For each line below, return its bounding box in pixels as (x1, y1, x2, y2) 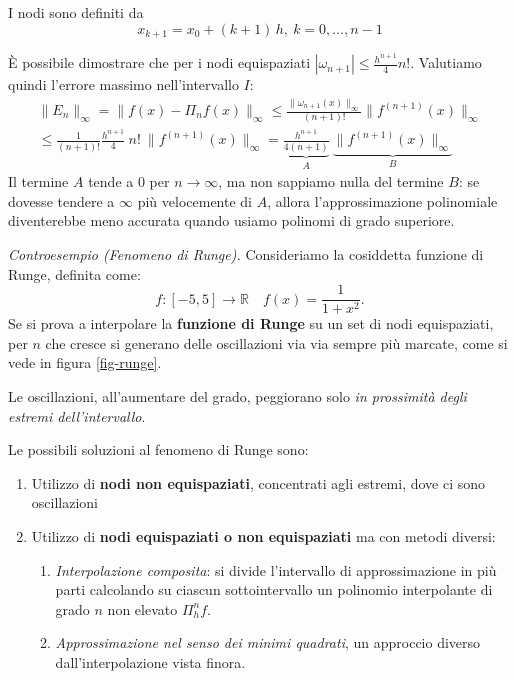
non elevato (107, 598, 178, 619)
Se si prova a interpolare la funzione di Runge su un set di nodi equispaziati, (8, 313, 494, 334)
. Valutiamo (410, 52, 482, 73)
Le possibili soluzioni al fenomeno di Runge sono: (8, 439, 309, 460)
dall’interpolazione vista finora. (55, 651, 246, 672)
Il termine (8, 171, 69, 192)
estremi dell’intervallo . (8, 405, 146, 426)
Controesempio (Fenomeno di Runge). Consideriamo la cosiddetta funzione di (8, 243, 484, 264)
